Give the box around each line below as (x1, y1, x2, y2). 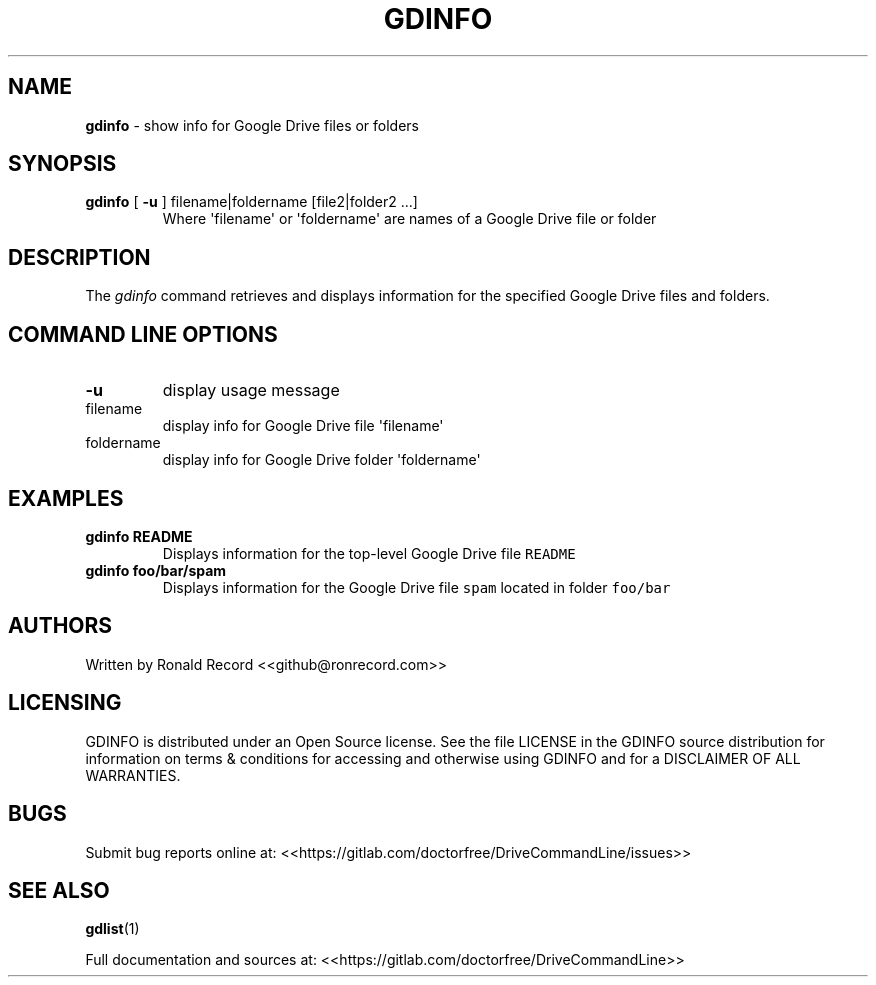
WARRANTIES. (85, 766, 181, 784)
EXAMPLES (8, 485, 124, 511)
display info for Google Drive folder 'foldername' (162, 451, 481, 469)
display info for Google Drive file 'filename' (162, 417, 444, 435)
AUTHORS (8, 613, 113, 639)
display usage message (162, 380, 340, 401)
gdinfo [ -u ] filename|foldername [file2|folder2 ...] (85, 193, 418, 211)
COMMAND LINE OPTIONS (8, 321, 278, 347)
